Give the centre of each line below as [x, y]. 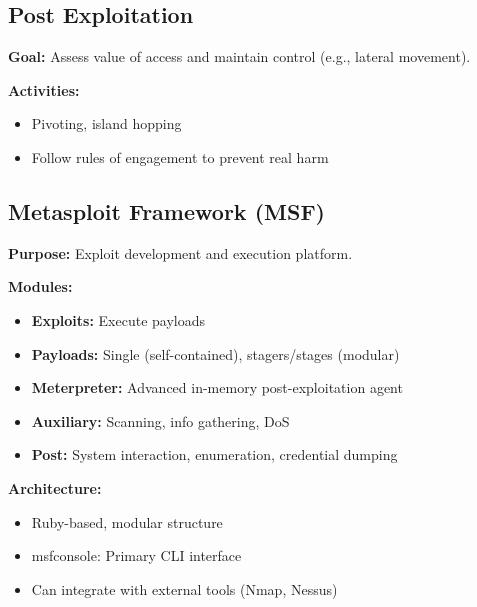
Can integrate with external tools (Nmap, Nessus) [184, 588]
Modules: [40, 286]
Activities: [44, 89]
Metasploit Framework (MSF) [166, 210]
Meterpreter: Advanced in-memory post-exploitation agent [217, 387]
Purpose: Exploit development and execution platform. [180, 252]
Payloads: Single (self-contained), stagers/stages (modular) [215, 353]
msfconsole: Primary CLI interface [136, 555]
